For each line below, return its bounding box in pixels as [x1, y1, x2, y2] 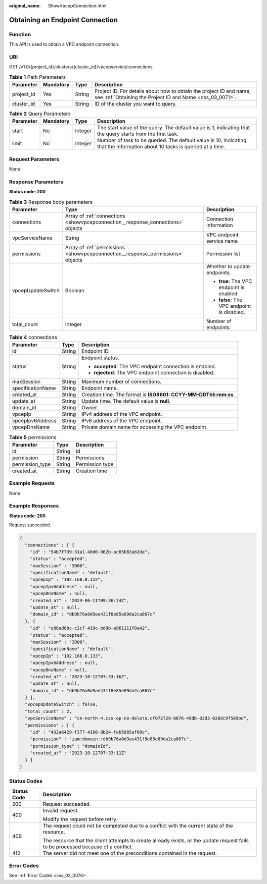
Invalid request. [43, 807, 79, 814]
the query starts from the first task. [97, 130, 179, 137]
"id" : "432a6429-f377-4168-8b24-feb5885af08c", [30, 729, 150, 735]
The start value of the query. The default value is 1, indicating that [97, 124, 250, 131]
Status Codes [9, 778, 43, 785]
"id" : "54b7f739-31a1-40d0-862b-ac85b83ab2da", [30, 549, 150, 554]
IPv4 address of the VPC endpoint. [81, 411, 163, 418]
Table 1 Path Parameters [9, 73, 66, 80]
